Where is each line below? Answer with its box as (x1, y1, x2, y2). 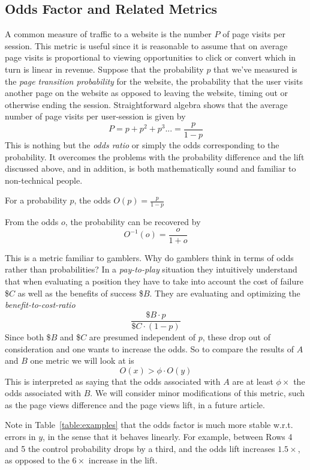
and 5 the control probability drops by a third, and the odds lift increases (5, 442, 275, 454)
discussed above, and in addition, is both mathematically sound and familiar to (5, 162, 296, 175)
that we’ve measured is (213, 62, 297, 75)
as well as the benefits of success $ (17, 286, 143, 299)
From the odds (5, 215, 59, 228)
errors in (5, 430, 36, 443)
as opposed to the (5, 454, 70, 466)
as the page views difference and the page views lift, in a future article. (5, 398, 265, 411)
